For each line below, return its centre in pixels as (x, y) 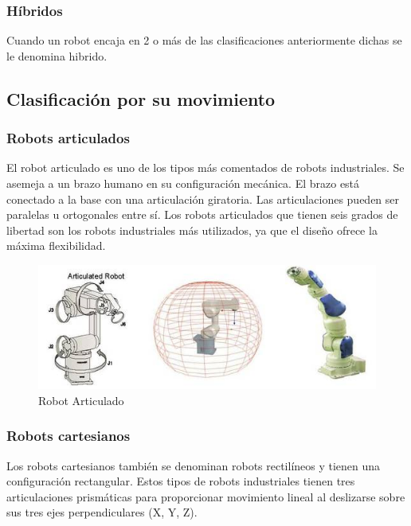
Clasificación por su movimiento (141, 98)
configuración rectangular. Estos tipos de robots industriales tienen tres (181, 481)
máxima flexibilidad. (56, 245)
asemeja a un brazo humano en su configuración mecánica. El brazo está (183, 183)
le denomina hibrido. (57, 55)
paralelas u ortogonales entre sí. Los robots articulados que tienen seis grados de (202, 214)
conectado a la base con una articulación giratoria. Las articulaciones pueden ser (203, 199)
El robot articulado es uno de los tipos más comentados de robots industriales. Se (205, 168)
